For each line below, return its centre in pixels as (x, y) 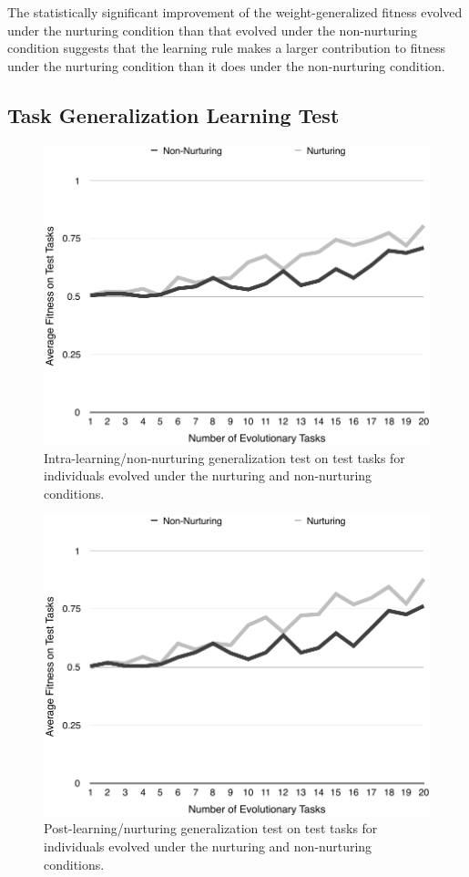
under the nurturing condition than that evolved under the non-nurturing (212, 30)
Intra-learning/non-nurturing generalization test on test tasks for (224, 457)
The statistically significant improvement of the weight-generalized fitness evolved (235, 12)
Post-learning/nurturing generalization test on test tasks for (211, 828)
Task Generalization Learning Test (173, 114)
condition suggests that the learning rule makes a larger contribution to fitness (226, 48)
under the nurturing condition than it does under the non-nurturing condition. (226, 65)
